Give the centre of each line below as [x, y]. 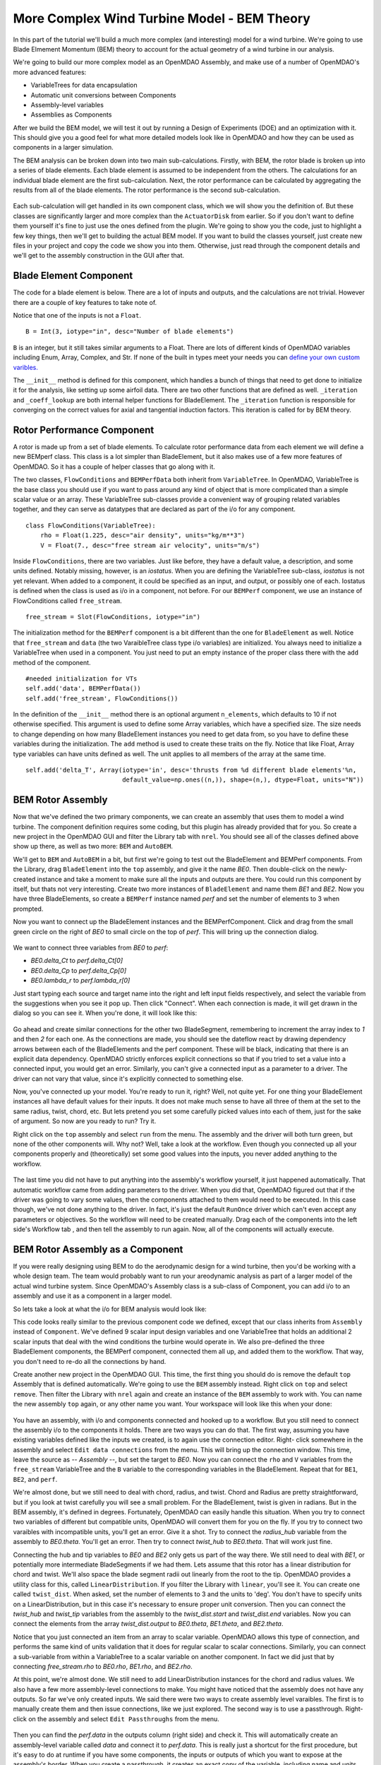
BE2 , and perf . [35, 1479]
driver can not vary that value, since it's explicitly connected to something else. [128, 1078]
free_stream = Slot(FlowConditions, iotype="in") [113, 617]
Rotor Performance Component [84, 430]
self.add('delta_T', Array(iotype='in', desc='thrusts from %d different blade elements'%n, [191, 770]
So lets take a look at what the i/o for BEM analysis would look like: [110, 1309]
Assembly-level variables [67, 104]
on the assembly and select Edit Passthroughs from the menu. [124, 1718]
